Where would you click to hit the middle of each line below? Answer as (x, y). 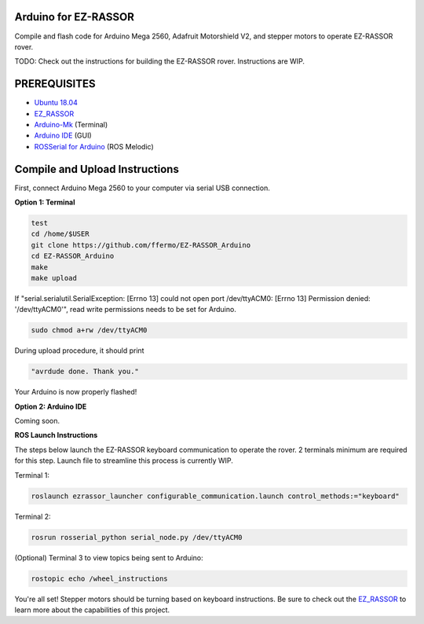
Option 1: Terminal (45, 202)
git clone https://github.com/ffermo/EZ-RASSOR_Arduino (141, 245)
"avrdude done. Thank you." (85, 372)
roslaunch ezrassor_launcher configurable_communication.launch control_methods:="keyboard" (215, 496)
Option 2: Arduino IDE (51, 406)
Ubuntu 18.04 (56, 103)
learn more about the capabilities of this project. (92, 610)
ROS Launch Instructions (56, 435)
